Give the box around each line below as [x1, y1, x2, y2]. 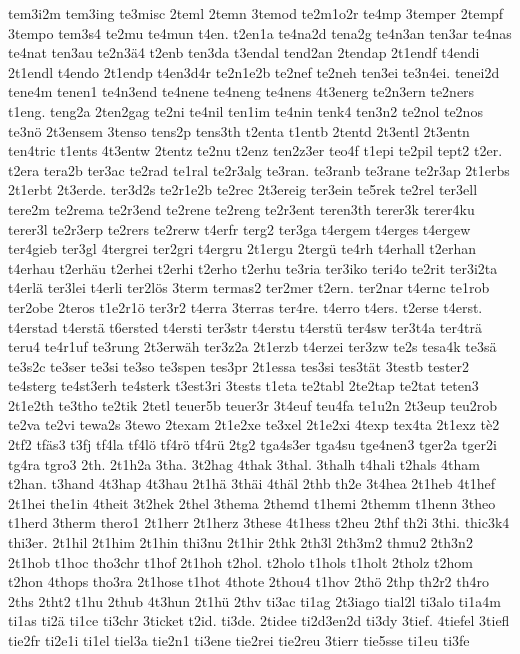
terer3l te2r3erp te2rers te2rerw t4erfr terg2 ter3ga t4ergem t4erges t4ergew [8, 218, 471, 239]
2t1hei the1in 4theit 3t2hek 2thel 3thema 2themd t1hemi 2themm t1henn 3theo [8, 492, 496, 513]
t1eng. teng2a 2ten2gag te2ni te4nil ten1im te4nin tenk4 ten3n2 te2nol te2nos [8, 100, 483, 121]
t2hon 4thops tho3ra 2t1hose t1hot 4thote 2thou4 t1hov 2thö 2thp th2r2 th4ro [8, 571, 489, 592]
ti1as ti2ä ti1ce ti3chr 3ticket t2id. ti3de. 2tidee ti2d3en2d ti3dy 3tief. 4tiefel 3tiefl [8, 610, 510, 631]
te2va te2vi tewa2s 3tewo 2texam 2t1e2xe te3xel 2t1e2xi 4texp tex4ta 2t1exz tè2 [8, 414, 500, 435]
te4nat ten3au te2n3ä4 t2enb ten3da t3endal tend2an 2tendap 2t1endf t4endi [8, 42, 480, 63]
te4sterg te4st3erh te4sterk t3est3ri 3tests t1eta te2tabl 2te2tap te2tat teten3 [8, 375, 479, 396]
